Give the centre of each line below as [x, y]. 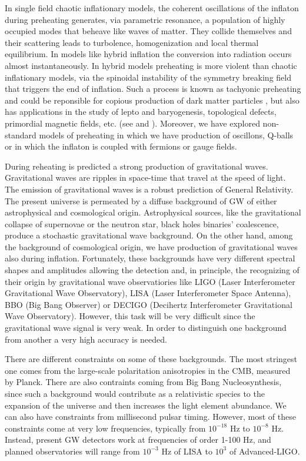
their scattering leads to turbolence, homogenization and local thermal [132, 42]
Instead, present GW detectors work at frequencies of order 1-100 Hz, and [138, 440]
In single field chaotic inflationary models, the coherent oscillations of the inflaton [152, 8]
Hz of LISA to [187, 451]
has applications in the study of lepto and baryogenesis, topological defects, [141, 112]
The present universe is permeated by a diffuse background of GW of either [141, 200]
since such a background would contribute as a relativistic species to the [135, 393]
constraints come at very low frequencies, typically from [105, 428]
